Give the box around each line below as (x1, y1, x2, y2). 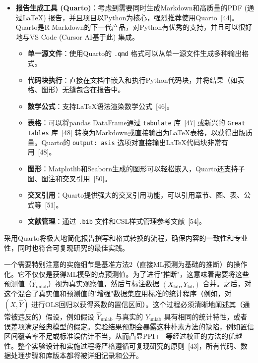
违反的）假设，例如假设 (17, 311, 94, 321)
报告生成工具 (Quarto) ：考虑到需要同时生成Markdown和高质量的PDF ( (15, 2, 247, 12)
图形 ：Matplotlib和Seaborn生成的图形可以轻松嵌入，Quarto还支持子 (27, 163, 245, 173)
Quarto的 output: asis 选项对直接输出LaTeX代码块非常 (41, 137, 221, 147)
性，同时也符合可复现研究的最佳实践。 (4, 242, 129, 253)
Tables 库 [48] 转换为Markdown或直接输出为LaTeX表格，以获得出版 (27, 127, 246, 138)
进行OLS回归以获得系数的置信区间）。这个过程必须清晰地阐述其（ (31, 299, 243, 309)
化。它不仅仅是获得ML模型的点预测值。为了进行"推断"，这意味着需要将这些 (4, 268, 250, 279)
